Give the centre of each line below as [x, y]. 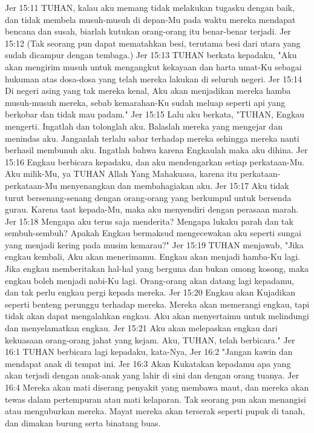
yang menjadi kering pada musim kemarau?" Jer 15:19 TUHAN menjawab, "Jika [154, 244]
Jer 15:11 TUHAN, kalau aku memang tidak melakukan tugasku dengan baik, [150, 7]
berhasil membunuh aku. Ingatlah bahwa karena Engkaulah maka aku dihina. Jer [156, 150]
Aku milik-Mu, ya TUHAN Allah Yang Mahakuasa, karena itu [121, 174]
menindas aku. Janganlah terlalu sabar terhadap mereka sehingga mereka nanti [152, 138]
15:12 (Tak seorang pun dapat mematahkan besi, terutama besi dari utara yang [153, 43]
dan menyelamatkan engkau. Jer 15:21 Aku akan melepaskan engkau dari [141, 328]
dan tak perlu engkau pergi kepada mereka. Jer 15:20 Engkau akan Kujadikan [150, 292]
